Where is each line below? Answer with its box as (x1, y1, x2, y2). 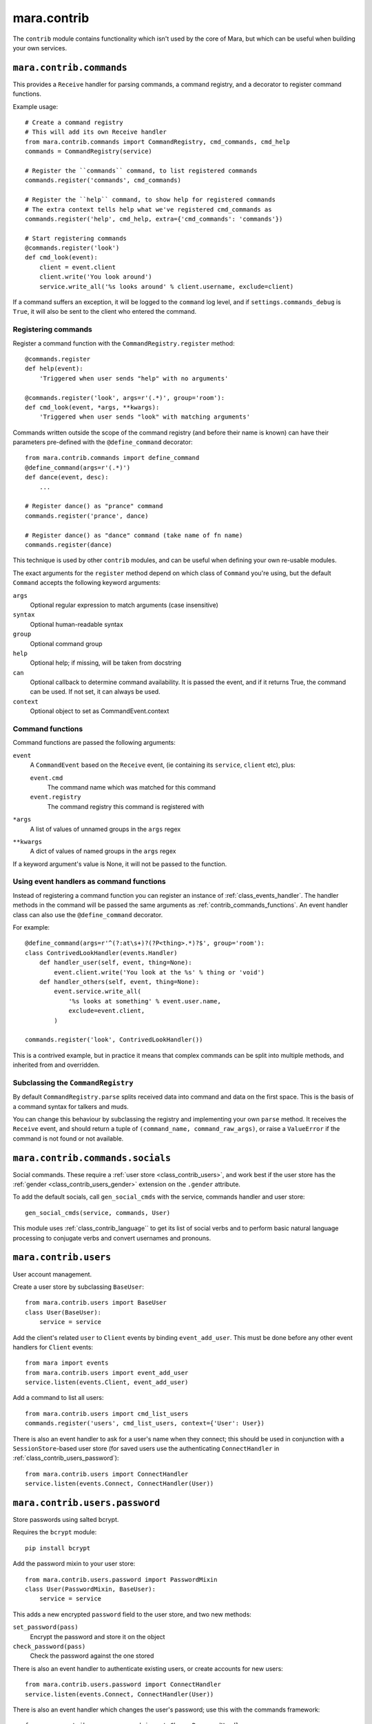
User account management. (12, 1270, 92, 1279)
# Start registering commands (25, 234, 127, 242)
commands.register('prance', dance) (25, 512, 149, 520)
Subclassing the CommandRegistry (12, 1078, 134, 1087)
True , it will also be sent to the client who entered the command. (12, 308, 197, 316)
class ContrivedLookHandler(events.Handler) (25, 949, 178, 956)
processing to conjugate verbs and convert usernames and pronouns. (12, 1234, 211, 1242)
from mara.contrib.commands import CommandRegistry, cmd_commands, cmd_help (25, 138, 291, 146)
